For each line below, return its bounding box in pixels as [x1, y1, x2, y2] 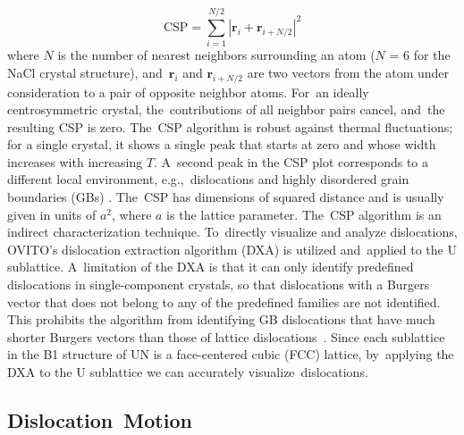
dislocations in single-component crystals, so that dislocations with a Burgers [7, 275, 430, 294]
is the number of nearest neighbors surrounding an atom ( [57, 46, 375, 64]
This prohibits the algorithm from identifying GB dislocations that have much [7, 310, 435, 329]
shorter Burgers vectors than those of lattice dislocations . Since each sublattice [7, 327, 445, 346]
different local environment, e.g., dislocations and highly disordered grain [7, 170, 409, 188]
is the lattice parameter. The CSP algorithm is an [166, 205, 442, 223]
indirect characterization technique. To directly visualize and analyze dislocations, [7, 222, 458, 241]
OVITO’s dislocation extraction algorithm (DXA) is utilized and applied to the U [7, 239, 457, 258]
